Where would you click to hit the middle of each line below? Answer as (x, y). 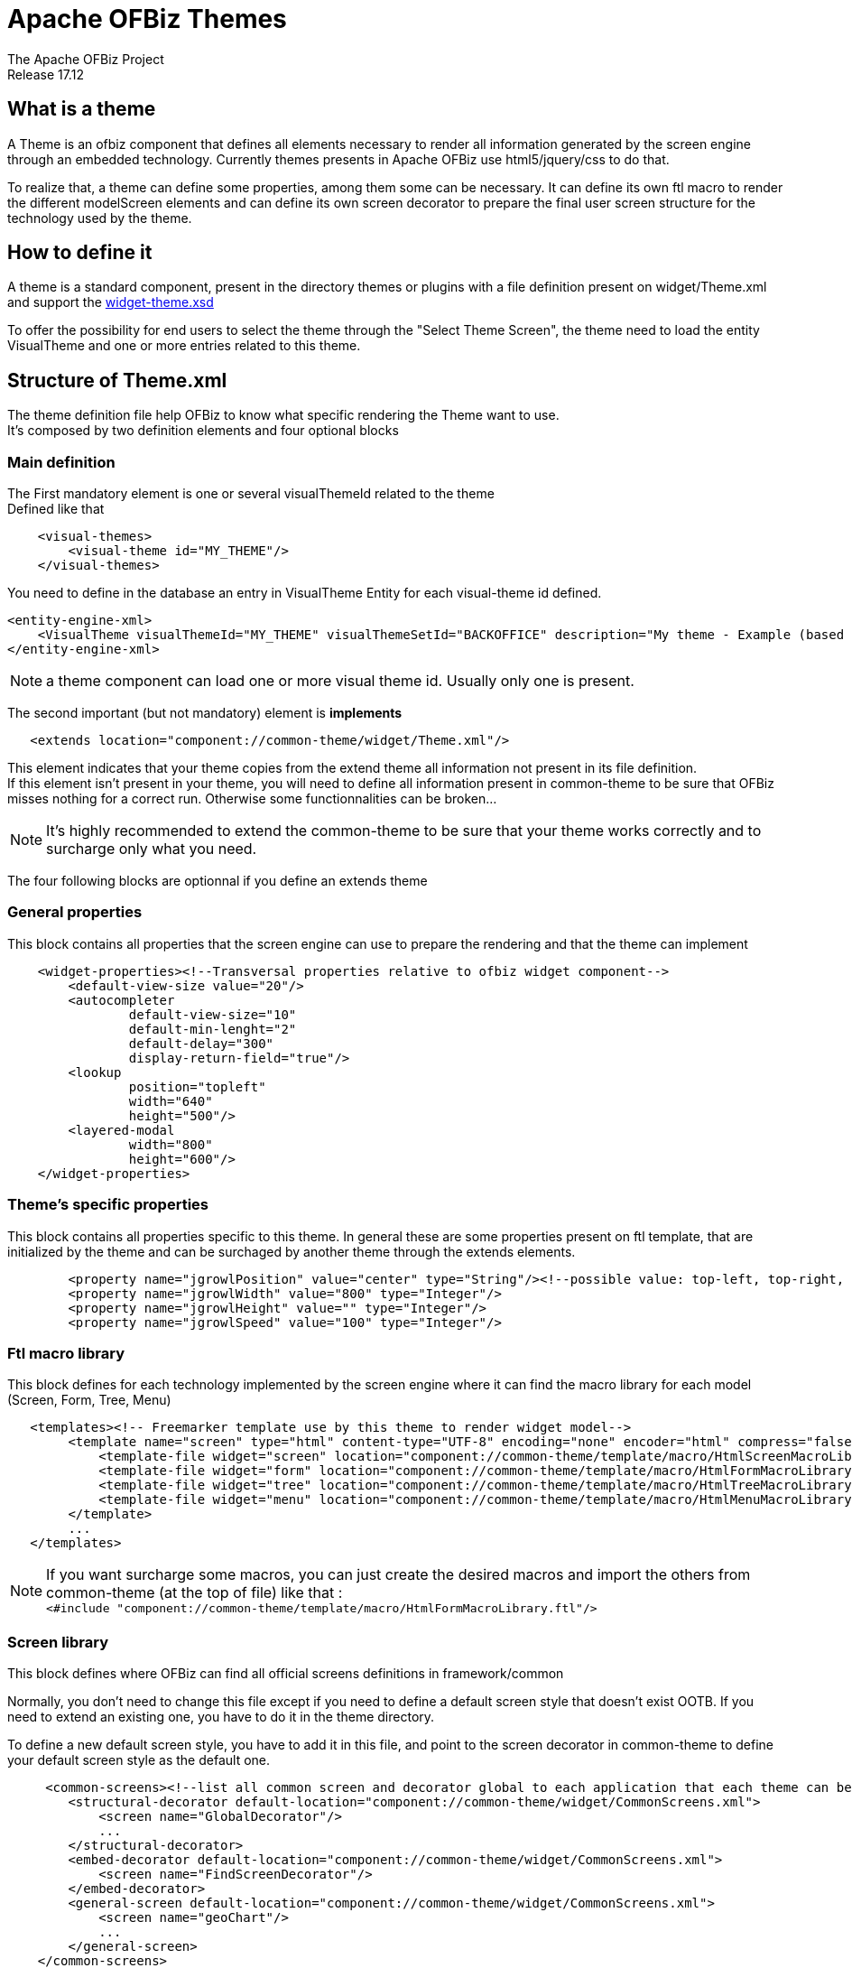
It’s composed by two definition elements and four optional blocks (203, 431)
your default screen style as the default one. (139, 1760)
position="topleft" (197, 1086)
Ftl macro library (66, 1353)
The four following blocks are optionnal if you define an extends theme (218, 881)
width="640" (171, 1101)
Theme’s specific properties (108, 1205)
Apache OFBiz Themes (147, 19)
